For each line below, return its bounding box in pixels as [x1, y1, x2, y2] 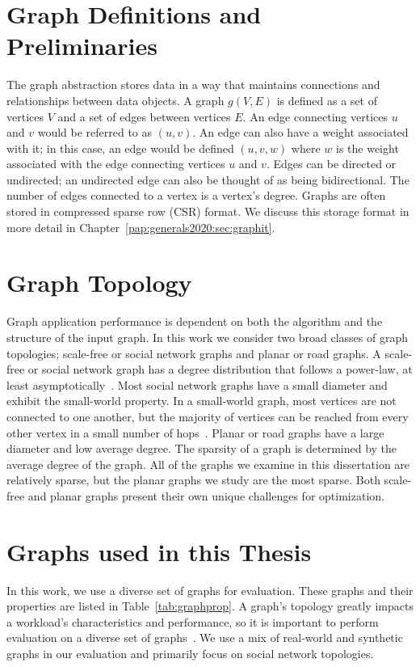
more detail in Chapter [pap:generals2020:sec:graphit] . [6, 218, 275, 235]
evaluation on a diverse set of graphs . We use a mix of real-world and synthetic [6, 629, 403, 646]
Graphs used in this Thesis [6, 534, 312, 568]
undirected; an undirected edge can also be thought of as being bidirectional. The [6, 171, 409, 188]
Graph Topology [6, 266, 192, 299]
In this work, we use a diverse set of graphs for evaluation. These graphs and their [6, 581, 414, 598]
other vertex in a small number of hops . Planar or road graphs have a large [6, 424, 384, 441]
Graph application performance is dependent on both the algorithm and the [6, 313, 383, 330]
